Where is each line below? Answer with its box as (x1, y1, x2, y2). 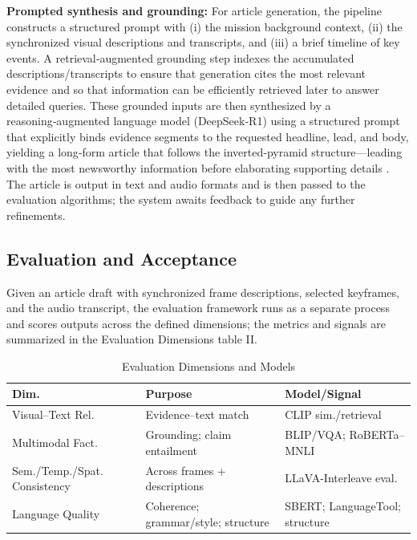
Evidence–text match (145, 406, 249, 423)
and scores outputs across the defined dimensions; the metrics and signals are (6, 315, 387, 331)
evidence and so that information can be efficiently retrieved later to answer (6, 80, 379, 97)
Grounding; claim (145, 426, 232, 443)
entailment (145, 441, 198, 458)
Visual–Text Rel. (12, 406, 95, 423)
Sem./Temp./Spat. (12, 461, 103, 478)
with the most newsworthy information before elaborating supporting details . (6, 159, 390, 176)
